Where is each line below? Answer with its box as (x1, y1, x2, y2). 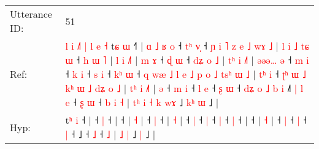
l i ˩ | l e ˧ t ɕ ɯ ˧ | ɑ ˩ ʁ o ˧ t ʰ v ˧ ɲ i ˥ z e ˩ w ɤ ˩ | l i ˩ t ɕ (65, 39, 309, 53)
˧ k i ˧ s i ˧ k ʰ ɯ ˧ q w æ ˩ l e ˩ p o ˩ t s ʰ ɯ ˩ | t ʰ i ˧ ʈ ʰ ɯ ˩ (65, 67, 306, 81)
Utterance (10, 7, 52, 21)
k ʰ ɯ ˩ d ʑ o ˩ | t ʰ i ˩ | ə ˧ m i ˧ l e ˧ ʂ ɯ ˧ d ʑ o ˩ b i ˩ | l (65, 81, 304, 95)
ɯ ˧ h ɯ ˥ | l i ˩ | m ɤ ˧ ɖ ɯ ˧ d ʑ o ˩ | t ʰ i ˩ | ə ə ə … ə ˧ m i (65, 53, 309, 67)
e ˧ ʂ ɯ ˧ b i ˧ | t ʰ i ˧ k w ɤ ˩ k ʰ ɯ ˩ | (65, 95, 219, 109)
